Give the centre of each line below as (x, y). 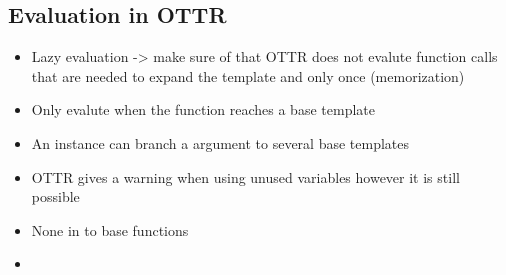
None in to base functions (110, 229)
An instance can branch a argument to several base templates (220, 142)
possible (55, 196)
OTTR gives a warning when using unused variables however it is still (245, 176)
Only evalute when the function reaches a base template (203, 109)
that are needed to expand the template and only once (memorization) (248, 75)
